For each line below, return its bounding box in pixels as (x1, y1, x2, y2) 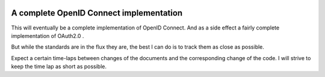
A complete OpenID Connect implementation (11, 8, 183, 18)
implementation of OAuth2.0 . (11, 32, 84, 39)
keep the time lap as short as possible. (11, 63, 107, 70)
